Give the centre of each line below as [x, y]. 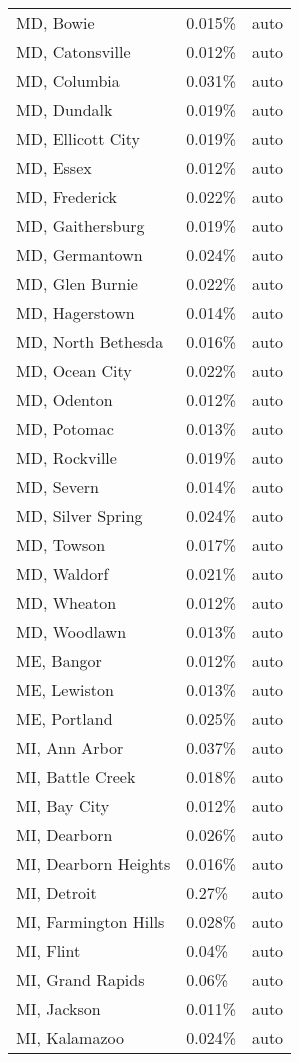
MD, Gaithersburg [80, 225]
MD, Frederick [66, 196]
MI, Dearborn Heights [93, 863]
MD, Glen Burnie [77, 283]
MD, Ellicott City [78, 138]
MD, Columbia [68, 80]
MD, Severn [57, 486]
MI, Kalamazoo [70, 1037]
